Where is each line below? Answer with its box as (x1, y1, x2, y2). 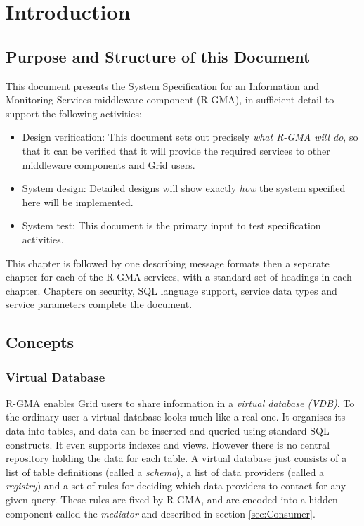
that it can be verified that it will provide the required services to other (22, 143, 330, 158)
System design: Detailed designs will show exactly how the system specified (22, 181, 346, 195)
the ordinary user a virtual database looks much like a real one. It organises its (6, 409, 346, 424)
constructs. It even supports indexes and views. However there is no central (6, 437, 330, 451)
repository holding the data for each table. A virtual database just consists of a (6, 451, 347, 466)
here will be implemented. (22, 194, 134, 209)
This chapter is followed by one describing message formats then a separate (6, 255, 330, 270)
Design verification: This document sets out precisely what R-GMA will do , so (22, 129, 358, 144)
